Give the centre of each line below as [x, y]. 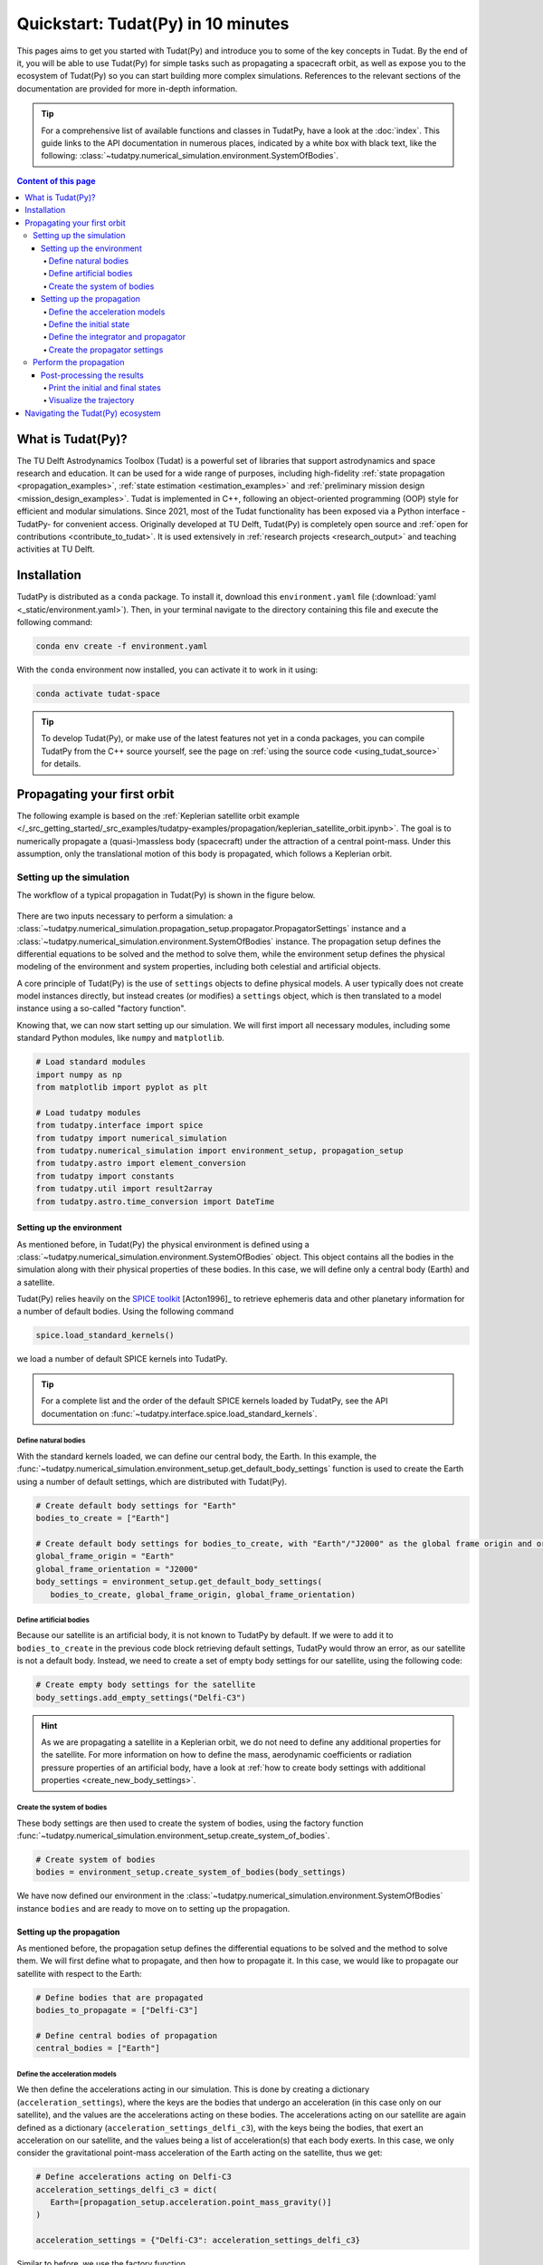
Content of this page [56, 180]
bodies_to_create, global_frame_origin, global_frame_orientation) [203, 1594]
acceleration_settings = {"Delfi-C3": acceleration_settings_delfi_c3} [198, 2241]
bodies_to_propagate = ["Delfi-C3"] [117, 2010]
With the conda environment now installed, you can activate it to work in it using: [167, 670]
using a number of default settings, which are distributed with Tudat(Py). [152, 1481]
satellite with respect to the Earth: [79, 1973]
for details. [61, 764]
